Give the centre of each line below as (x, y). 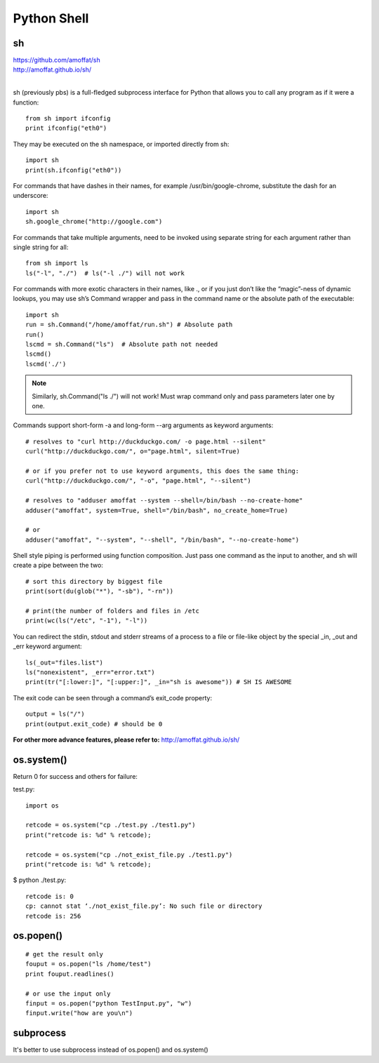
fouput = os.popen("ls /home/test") (88, 964)
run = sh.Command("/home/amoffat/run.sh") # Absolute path (129, 325)
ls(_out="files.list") (65, 662)
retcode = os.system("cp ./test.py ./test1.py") (111, 825)
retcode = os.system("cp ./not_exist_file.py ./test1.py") (129, 855)
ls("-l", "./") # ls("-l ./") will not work (105, 273)
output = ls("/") (55, 714)
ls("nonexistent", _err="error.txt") (91, 672)
